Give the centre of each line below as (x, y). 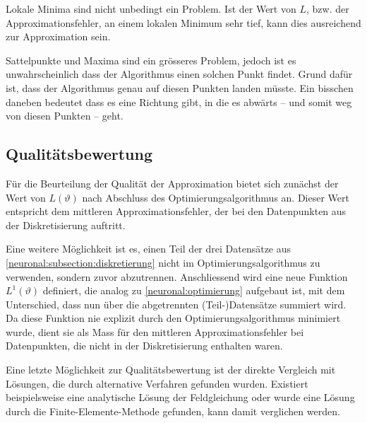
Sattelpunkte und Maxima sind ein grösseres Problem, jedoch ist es (151, 60)
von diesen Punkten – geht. (65, 116)
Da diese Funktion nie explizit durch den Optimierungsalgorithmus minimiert (173, 318)
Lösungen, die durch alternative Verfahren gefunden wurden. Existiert (157, 383)
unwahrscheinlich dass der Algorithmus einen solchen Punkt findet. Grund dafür (179, 74)
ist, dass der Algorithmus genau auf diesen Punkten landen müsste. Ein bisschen (180, 87)
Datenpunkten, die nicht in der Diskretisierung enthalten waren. (144, 346)
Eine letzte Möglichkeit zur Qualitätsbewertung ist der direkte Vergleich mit (171, 370)
